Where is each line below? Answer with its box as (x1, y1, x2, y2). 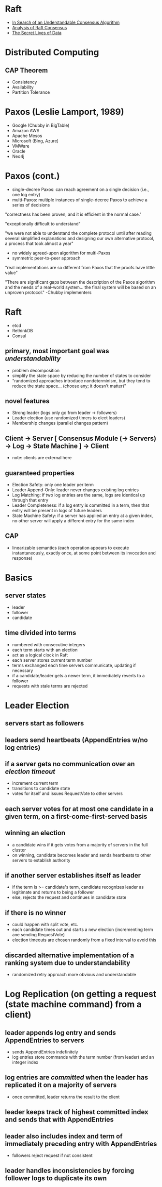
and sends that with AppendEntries (5, 1116, 114, 1124)
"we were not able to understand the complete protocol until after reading (5, 230, 152, 236)
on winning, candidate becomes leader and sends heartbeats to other (12, 852, 151, 858)
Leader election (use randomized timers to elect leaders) (12, 415, 126, 421)
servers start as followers (5, 719, 84, 727)
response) (12, 555, 33, 561)
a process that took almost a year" (5, 241, 74, 246)
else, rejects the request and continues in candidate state (12, 895, 127, 900)
